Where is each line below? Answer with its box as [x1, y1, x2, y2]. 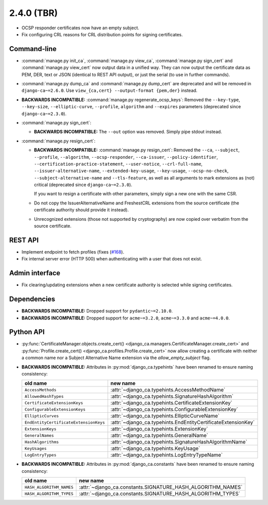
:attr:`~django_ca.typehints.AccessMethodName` [110, 386, 226, 393]
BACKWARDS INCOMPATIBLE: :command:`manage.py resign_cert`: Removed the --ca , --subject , [34, 147, 240, 153]
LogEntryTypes [24, 452, 57, 457]
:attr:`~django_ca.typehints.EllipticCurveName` [110, 412, 220, 419]
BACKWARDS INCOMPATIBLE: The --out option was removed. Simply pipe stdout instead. [34, 129, 222, 135]
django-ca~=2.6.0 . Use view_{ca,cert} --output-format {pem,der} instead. [21, 87, 198, 94]
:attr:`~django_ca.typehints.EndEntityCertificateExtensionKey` [110, 419, 255, 426]
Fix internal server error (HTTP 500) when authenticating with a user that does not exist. [21, 256, 202, 262]
